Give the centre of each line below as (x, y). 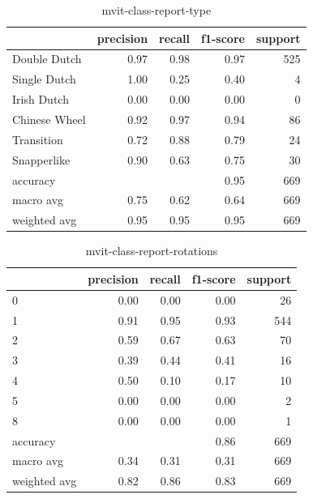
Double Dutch (47, 59)
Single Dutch (44, 79)
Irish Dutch (41, 99)
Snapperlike (41, 159)
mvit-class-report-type (156, 10)
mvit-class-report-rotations (152, 251)
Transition (38, 139)
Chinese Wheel (49, 119)
